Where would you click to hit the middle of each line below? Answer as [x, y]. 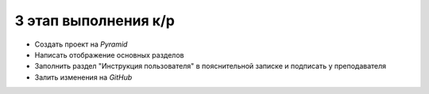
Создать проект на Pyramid [81, 44]
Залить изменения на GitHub [83, 77]
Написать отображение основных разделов [109, 55]
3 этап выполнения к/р [95, 21]
